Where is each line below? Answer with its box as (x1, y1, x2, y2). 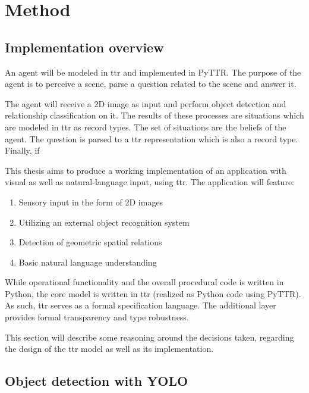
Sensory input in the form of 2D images (18, 195, 163, 208)
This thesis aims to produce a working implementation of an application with (5, 164, 286, 176)
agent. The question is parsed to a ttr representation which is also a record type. (5, 132, 298, 145)
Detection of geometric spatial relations (18, 236, 162, 248)
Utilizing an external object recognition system (18, 216, 190, 228)
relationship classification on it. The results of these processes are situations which (5, 109, 304, 121)
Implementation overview (5, 38, 164, 56)
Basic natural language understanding (18, 255, 157, 268)
